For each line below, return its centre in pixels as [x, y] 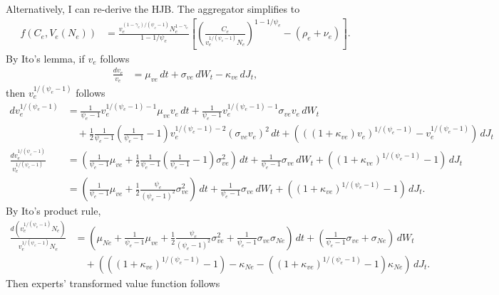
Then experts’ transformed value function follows [113, 283]
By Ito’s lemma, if [45, 58]
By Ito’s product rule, [53, 211]
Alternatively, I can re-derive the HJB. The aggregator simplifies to [153, 9]
